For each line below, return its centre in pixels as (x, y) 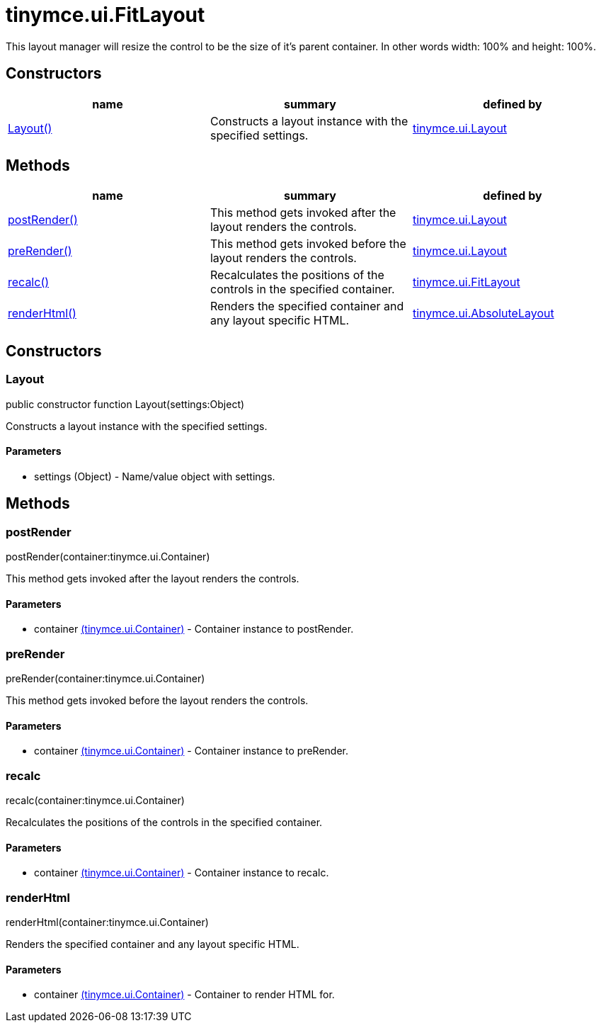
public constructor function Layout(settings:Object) (125, 404)
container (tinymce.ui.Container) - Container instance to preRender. (191, 751)
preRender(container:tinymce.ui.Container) (105, 679)
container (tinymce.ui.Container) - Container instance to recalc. (182, 873)
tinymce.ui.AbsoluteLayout (483, 314)
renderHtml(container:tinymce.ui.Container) (107, 922)
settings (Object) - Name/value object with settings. (155, 476)
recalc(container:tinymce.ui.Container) (95, 801)
